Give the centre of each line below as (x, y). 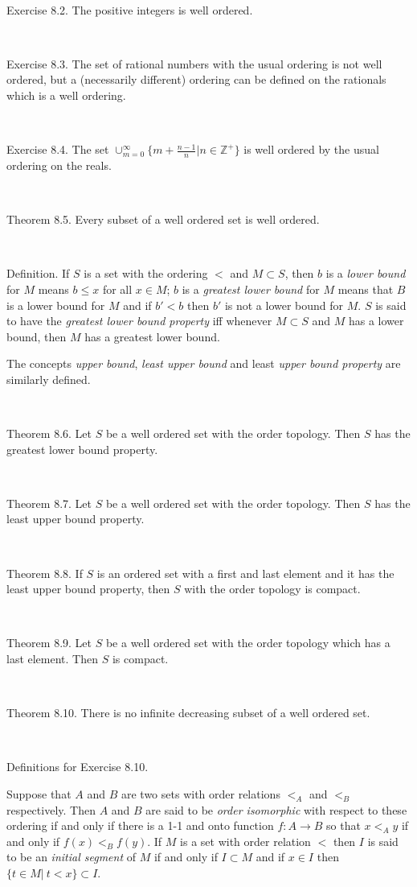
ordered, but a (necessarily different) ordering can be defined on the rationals (196, 79)
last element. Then (53, 659)
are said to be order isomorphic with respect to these (276, 809)
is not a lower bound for (284, 305)
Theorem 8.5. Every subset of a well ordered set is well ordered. (163, 219)
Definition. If (38, 273)
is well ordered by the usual (311, 149)
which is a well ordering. (66, 95)
